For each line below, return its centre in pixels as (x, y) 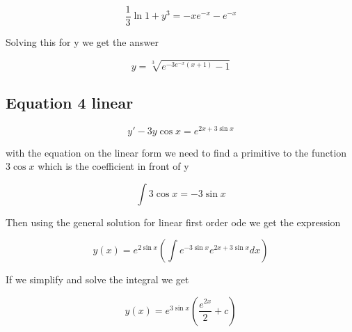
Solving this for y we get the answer (82, 42)
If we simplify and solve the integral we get (97, 279)
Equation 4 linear (70, 102)
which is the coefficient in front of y (113, 166)
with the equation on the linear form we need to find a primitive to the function (176, 152)
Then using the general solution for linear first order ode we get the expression (173, 222)
